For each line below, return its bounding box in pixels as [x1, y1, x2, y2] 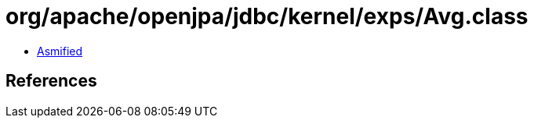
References [5, 71, 97, 91]
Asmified [37, 44, 83, 58]
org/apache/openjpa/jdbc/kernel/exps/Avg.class [5, 3, 529, 30]
